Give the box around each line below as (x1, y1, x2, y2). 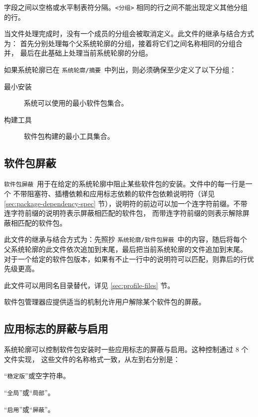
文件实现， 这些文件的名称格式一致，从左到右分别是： (4, 354, 180, 364)
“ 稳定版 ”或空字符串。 (4, 370, 70, 381)
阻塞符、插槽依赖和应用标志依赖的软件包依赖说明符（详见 (27, 188, 215, 198)
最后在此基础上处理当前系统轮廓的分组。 (20, 48, 152, 58)
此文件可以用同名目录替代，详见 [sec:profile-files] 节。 (4, 280, 175, 290)
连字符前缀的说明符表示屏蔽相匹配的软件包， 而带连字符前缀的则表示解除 (4, 208, 243, 218)
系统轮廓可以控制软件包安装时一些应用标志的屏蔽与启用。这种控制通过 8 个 (4, 344, 249, 355)
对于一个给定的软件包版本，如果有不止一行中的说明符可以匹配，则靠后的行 (4, 253, 247, 264)
